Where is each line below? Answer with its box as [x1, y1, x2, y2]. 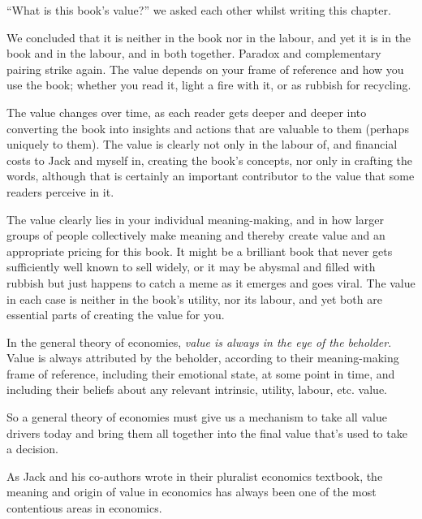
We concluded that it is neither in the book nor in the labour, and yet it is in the [6, 28, 411, 45]
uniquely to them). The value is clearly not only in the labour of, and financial [6, 136, 398, 153]
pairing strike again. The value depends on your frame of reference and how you [6, 60, 404, 77]
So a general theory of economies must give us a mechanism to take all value [6, 409, 387, 426]
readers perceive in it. [6, 183, 114, 200]
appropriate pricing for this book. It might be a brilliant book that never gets [6, 242, 393, 259]
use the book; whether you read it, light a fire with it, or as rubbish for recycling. [6, 76, 411, 93]
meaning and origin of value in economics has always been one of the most [6, 483, 377, 500]
